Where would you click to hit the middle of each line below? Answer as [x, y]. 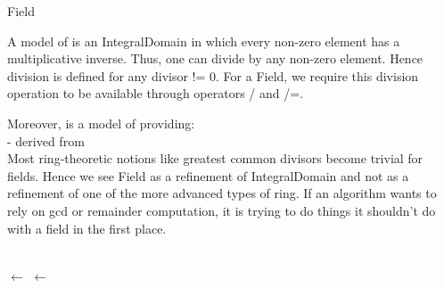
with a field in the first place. [87, 228]
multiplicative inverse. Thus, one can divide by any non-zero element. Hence [215, 58]
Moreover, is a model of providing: [101, 123]
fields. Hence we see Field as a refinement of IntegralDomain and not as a [208, 175]
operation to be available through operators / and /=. [155, 93]
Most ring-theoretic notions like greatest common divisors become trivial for [215, 158]
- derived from [46, 140]
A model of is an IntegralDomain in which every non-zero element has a [204, 41]
